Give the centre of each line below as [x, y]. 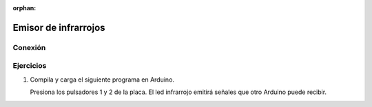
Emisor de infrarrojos [59, 27]
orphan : [24, 8]
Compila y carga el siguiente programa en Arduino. [102, 80]
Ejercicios [30, 66]
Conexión [29, 47]
